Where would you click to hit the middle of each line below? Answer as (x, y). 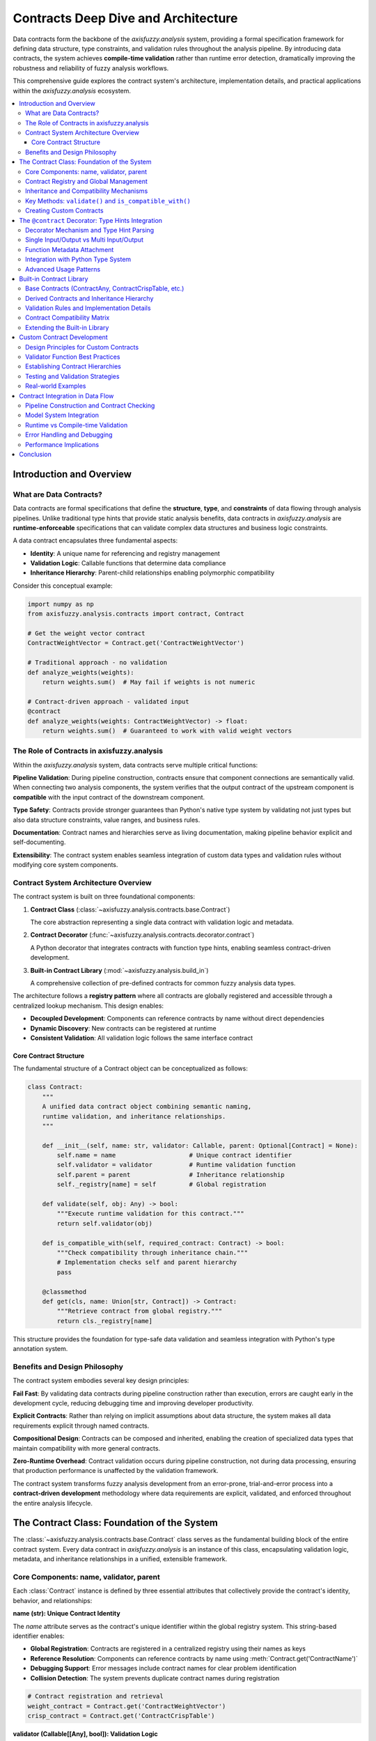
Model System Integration (62, 415)
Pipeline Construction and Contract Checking (90, 405)
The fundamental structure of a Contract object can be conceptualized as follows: (131, 1068)
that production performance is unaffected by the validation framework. (116, 1471)
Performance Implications (62, 444)
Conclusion (36, 454)
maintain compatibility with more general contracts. (86, 1448)
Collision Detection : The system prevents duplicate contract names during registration (155, 1678)
